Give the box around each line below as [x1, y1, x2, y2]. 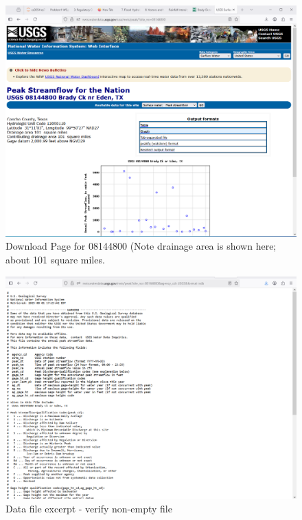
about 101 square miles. [5, 252, 105, 266]
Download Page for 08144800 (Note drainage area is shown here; [5, 239, 277, 253]
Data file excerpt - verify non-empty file [5, 501, 172, 515]
